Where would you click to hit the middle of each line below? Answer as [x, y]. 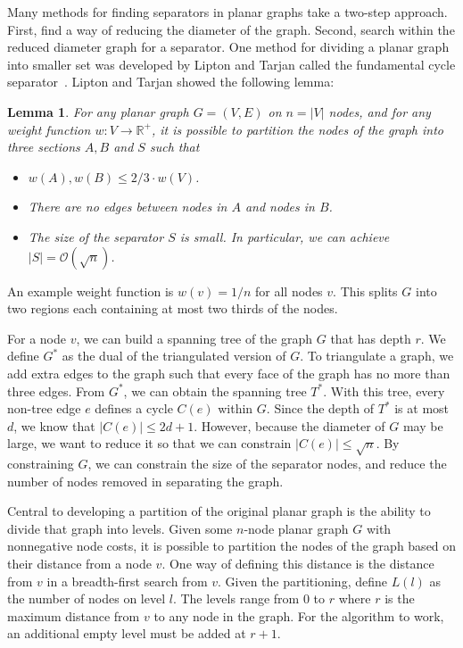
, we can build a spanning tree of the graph [194, 338]
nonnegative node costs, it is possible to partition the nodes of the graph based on [232, 546]
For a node [37, 338]
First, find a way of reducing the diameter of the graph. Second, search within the [231, 29]
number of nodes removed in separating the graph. [145, 481]
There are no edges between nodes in [128, 207]
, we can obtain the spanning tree [215, 390]
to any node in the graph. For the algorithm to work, [299, 615]
